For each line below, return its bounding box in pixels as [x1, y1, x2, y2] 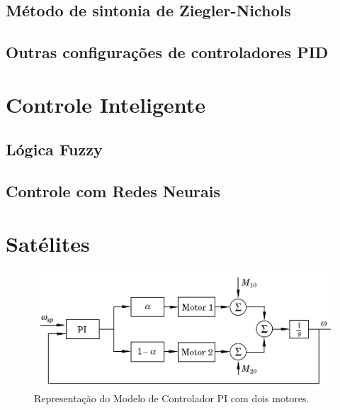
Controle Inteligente [6, 89, 206, 118]
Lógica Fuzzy [6, 138, 103, 160]
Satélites [6, 228, 90, 257]
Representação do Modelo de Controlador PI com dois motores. [34, 391, 310, 406]
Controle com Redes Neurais [6, 180, 221, 202]
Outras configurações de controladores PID [6, 41, 329, 63]
